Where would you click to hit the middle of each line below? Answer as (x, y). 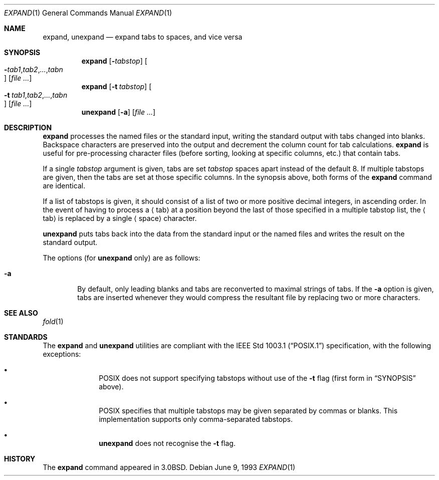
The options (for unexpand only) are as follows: (122, 258)
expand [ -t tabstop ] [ (117, 86)
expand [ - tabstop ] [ (114, 61)
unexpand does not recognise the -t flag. (167, 443)
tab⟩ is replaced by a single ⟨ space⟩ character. (120, 218)
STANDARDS (26, 337)
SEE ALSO (21, 313)
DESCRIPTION (28, 128)
